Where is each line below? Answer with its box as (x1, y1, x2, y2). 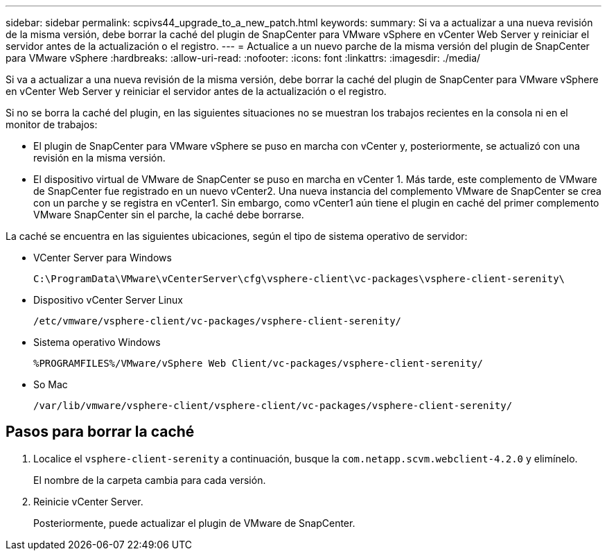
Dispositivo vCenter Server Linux (33, 294, 183, 306)
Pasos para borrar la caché (6, 423, 195, 441)
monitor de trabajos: (6, 119, 98, 130)
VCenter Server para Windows (33, 252, 172, 263)
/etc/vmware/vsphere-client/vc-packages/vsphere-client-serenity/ (33, 315, 402, 327)
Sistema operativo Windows (33, 336, 161, 348)
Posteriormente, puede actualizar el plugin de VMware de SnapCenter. (33, 516, 355, 529)
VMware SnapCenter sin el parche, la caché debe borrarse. (33, 209, 304, 220)
